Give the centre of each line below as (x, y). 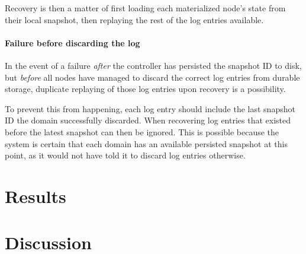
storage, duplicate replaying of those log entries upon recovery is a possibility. (145, 89)
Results (36, 196)
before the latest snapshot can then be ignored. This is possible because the (142, 131)
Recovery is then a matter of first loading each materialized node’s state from (145, 8)
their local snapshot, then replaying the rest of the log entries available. (134, 19)
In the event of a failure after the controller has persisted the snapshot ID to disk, (153, 65)
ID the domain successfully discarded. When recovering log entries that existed (148, 120)
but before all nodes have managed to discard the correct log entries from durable (152, 77)
